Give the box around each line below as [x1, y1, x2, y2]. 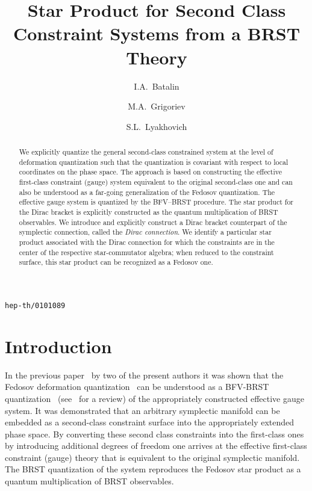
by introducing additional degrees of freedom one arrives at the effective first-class [5, 439, 307, 452]
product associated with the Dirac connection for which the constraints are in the [19, 236, 275, 247]
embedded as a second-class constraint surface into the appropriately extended [5, 416, 295, 428]
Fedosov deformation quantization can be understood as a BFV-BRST [5, 380, 269, 393]
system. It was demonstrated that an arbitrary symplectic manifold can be [5, 404, 280, 416]
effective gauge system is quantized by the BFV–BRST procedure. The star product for [19, 197, 294, 207]
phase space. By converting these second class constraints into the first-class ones [5, 427, 304, 440]
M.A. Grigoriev [128, 100, 186, 113]
